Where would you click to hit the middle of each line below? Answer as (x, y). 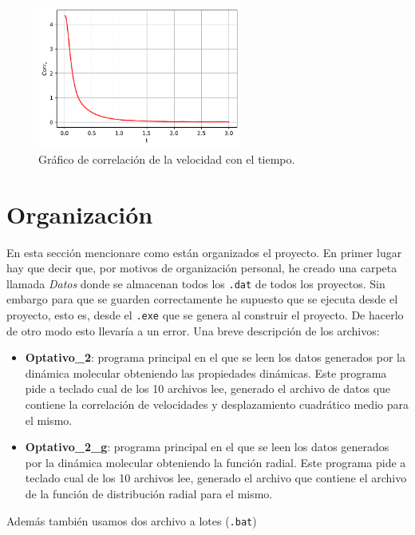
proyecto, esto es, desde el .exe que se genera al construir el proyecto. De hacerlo (205, 315)
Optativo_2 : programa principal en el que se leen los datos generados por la (215, 357)
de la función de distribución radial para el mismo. (149, 493)
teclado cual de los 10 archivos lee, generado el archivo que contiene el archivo (216, 478)
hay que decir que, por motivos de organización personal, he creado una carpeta (202, 268)
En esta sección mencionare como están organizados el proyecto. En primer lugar (204, 252)
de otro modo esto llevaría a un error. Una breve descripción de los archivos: (193, 330)
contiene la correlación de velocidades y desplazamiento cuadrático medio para (217, 404)
